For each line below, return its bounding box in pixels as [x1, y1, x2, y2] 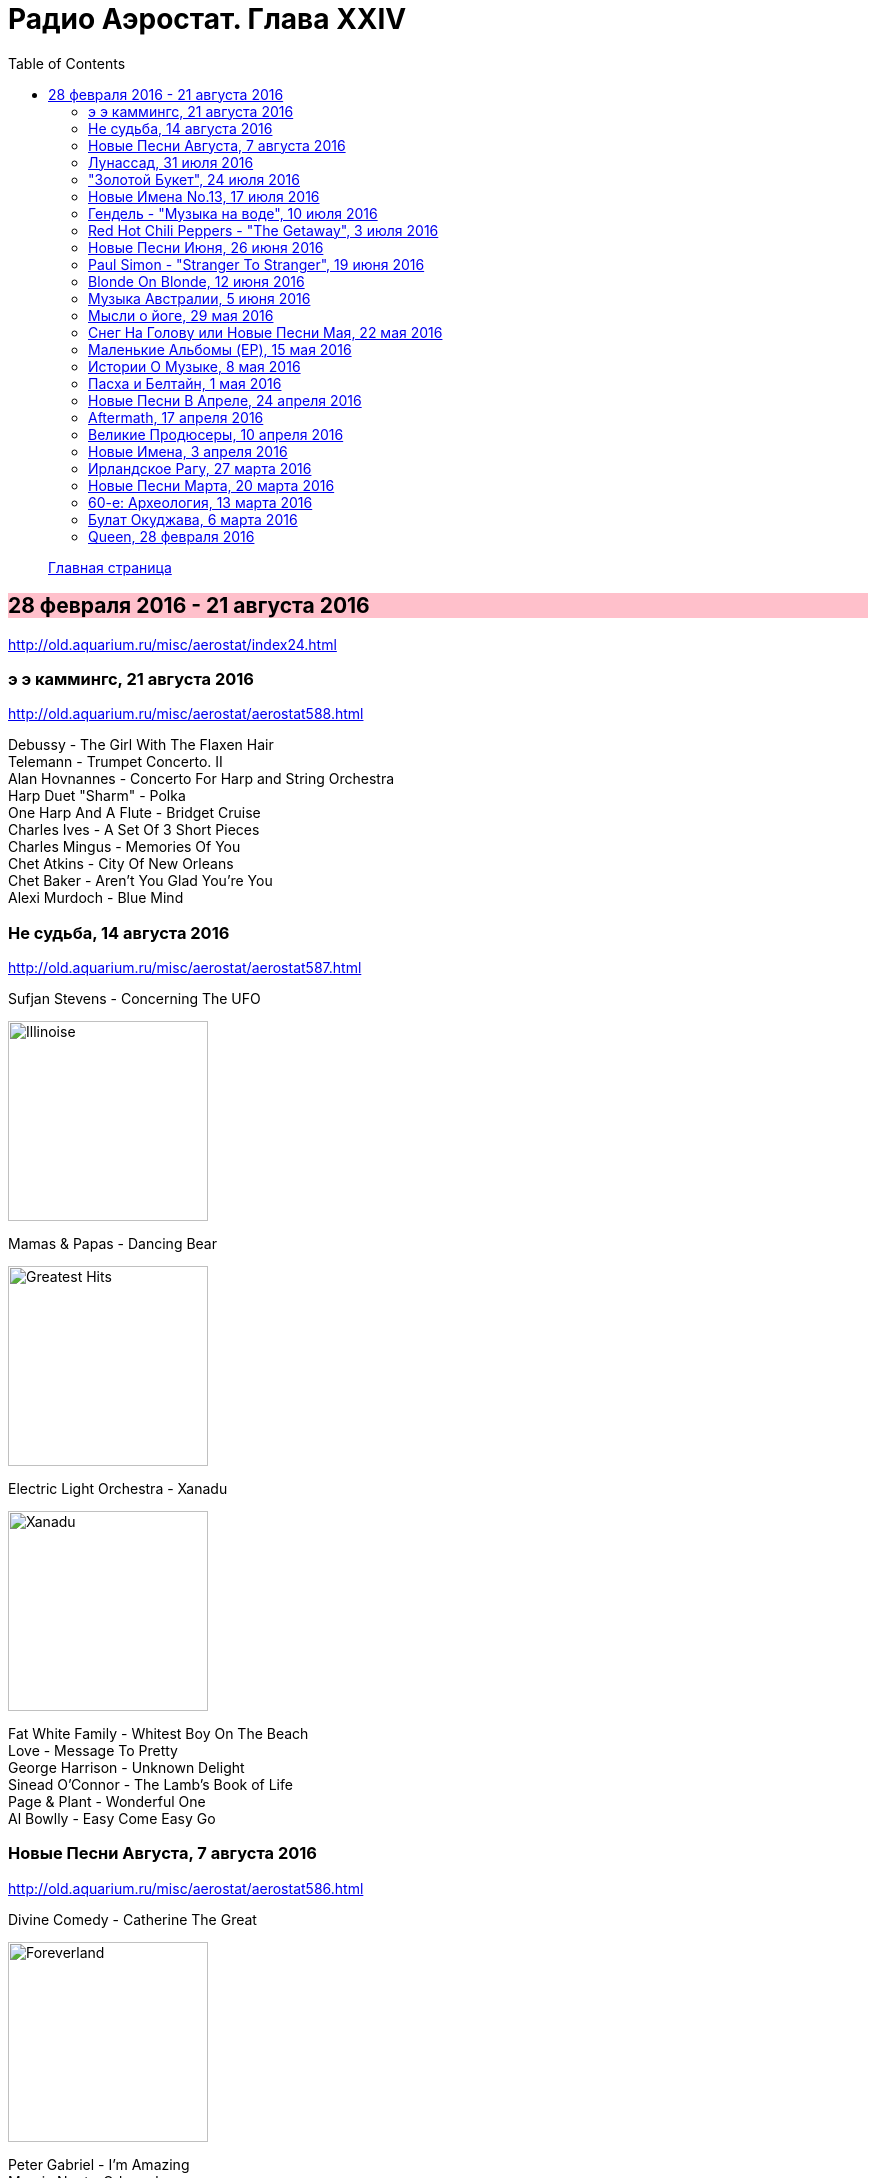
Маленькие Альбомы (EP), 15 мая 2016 [88, 340, 352, 358]
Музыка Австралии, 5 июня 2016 [88, 289, 311, 307]
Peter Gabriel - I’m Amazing [8, 2155, 190, 2173]
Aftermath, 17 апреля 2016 [88, 408, 264, 426]
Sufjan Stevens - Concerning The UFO [8, 990, 261, 1008]
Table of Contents [8, 54, 126, 72]
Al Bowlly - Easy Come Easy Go [8, 1810, 216, 1828]
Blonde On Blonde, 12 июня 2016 [88, 272, 305, 290]
